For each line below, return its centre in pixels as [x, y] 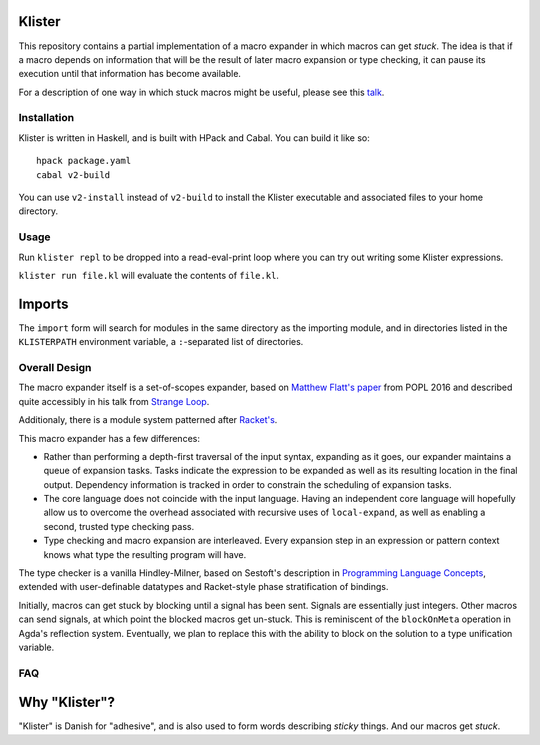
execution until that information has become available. [130, 74]
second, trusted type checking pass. [119, 526]
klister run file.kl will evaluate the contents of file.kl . [149, 275]
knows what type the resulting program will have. [145, 554]
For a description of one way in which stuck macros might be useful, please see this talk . [201, 92]
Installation [46, 118]
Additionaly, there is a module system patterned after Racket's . [148, 420]
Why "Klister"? [66, 702]
